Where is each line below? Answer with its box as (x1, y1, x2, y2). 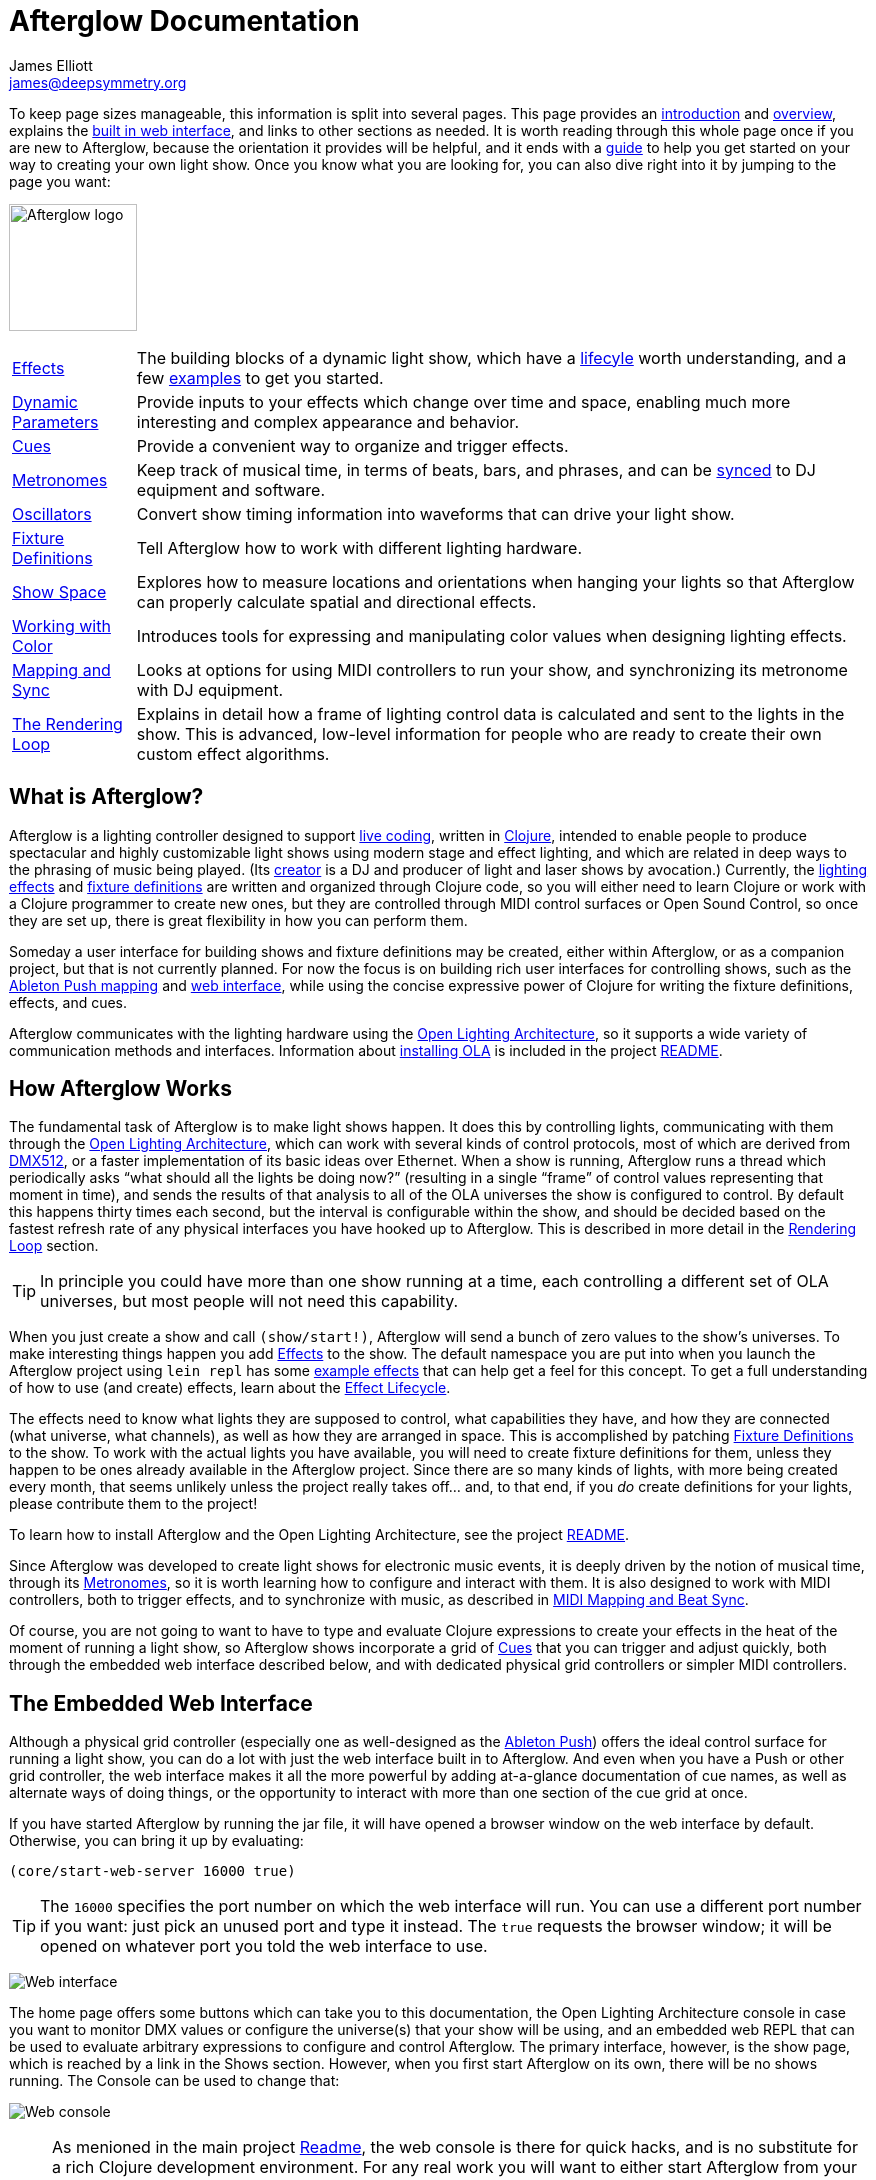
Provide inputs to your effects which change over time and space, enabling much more (136, 391, 791, 412)
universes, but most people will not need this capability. (40, 1291, 459, 1312)
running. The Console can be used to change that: (9, 2072, 340, 2090)
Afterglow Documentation (9, 4, 360, 38)
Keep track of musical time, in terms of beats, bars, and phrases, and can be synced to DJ (136, 459, 816, 480)
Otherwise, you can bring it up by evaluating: (9, 1832, 304, 1850)
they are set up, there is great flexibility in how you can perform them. (9, 911, 468, 929)
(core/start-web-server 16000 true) (9, 1863, 296, 1880)
